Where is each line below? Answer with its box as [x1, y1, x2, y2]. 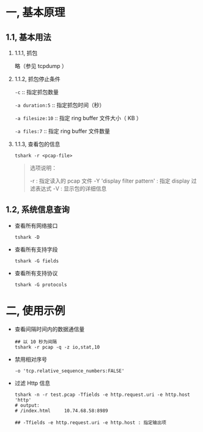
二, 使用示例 [6, 304, 65, 317]
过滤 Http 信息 [14, 379, 51, 387]
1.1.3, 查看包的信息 [14, 140, 61, 148]
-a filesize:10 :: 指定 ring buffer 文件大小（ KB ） [14, 115, 142, 121]
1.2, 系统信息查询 [6, 205, 70, 215]
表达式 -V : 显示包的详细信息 [35, 185, 107, 192]
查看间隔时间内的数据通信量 [14, 325, 85, 333]
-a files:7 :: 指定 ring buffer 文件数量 [14, 127, 111, 135]
